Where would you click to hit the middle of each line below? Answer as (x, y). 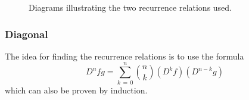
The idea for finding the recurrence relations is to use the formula (125, 56)
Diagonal (27, 34)
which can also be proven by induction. (76, 90)
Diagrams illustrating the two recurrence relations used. (130, 7)
